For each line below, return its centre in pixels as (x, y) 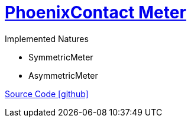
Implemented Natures (47, 38)
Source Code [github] (47, 94)
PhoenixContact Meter (96, 12)
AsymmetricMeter (63, 75)
